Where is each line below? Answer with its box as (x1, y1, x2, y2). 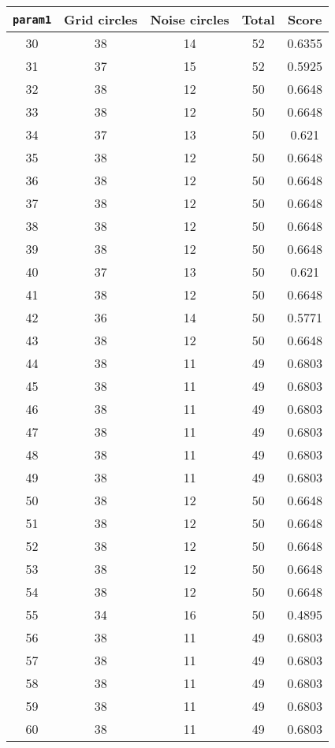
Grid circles (64, 10, 138, 28)
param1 (13, 13, 52, 26)
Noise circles (150, 10, 229, 28)
